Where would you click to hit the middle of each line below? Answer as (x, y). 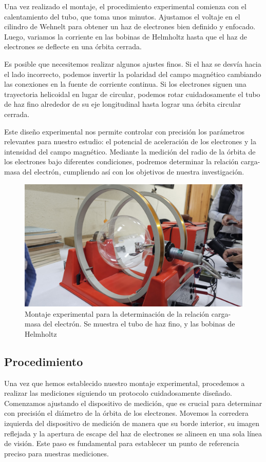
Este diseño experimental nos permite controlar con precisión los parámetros (124, 131)
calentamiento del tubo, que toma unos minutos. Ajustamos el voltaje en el (122, 16)
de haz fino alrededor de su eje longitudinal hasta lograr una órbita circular (123, 104)
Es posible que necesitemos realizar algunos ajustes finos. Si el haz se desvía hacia (133, 63)
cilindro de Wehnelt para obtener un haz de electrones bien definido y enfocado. (130, 26)
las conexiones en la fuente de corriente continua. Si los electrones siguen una (125, 84)
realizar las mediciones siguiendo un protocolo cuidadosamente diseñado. (118, 393)
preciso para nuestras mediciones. (56, 453)
